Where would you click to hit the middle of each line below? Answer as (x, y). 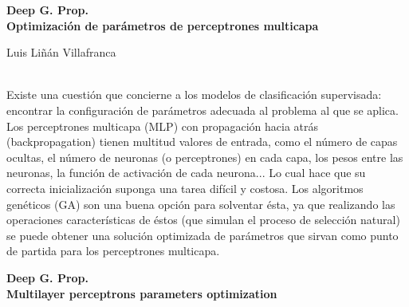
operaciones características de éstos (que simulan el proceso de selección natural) (203, 220)
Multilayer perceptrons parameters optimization (142, 293)
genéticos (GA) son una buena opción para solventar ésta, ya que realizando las (201, 204)
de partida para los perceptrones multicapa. (113, 251)
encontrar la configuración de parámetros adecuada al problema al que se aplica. (203, 110)
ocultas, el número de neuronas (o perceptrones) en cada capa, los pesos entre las (205, 157)
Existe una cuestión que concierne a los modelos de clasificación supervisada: (194, 94)
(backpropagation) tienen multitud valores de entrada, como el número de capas (202, 142)
